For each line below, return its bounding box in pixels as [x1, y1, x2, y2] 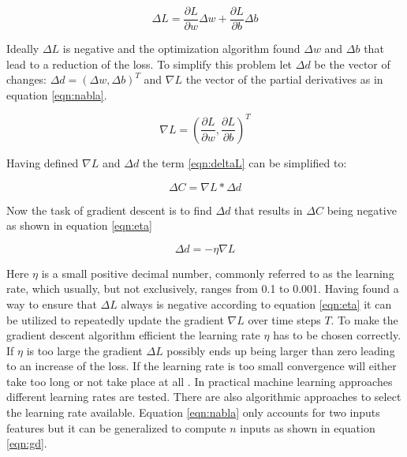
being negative [327, 201, 397, 218]
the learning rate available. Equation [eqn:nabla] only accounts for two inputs [6, 404, 380, 421]
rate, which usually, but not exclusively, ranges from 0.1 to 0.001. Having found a [6, 280, 399, 297]
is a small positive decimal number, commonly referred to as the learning [41, 264, 394, 281]
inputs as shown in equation [240, 419, 375, 436]
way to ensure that [6, 295, 97, 312]
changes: [6, 71, 47, 88]
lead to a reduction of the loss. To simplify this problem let [6, 55, 293, 72]
